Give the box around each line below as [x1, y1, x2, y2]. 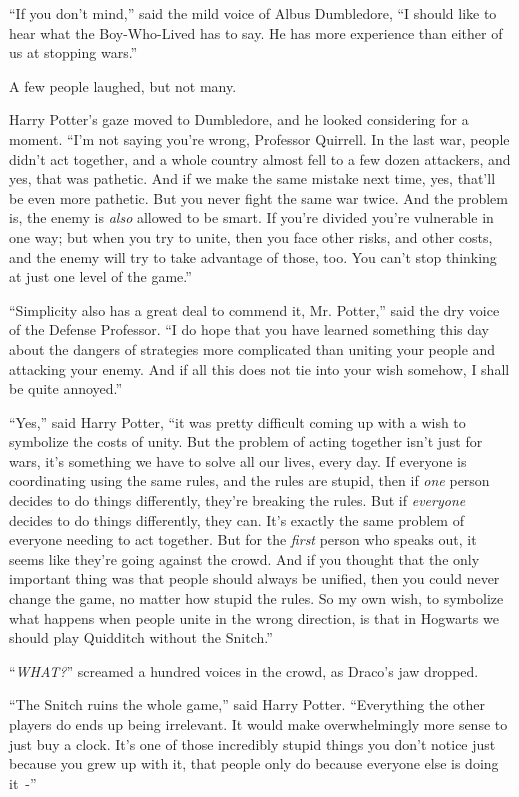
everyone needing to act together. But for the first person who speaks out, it [9, 529, 477, 550]
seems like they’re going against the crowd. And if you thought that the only [9, 548, 480, 569]
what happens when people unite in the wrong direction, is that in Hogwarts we [9, 607, 499, 628]
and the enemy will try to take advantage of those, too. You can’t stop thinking [9, 246, 497, 267]
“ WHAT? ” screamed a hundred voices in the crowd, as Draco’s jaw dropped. [9, 660, 479, 681]
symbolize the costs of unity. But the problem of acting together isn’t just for [9, 431, 483, 452]
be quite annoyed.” [9, 378, 123, 399]
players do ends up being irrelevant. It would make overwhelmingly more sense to [9, 714, 508, 734]
